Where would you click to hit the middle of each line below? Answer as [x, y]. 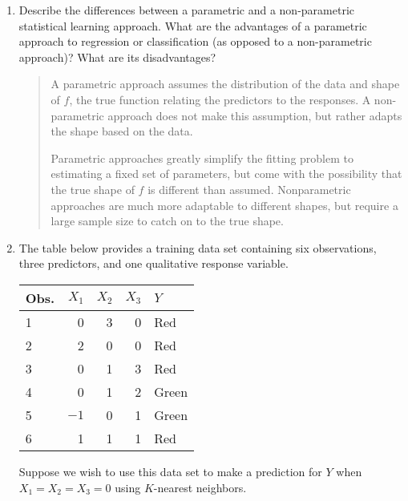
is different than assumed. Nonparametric [249, 189]
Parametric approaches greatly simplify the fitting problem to [202, 158]
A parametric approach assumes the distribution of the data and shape [225, 84]
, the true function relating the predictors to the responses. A [220, 99]
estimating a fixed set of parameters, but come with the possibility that [226, 174]
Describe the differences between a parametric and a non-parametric [187, 10]
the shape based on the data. [122, 131]
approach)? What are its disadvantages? [117, 57]
